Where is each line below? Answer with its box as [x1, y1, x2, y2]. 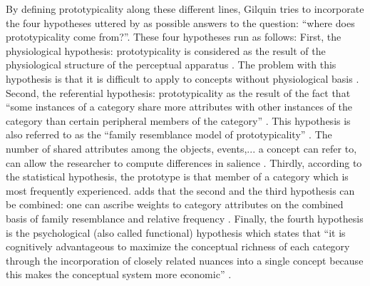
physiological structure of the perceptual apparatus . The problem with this [6, 57, 336, 72]
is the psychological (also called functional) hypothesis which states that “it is [6, 225, 346, 240]
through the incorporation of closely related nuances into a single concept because [6, 252, 364, 267]
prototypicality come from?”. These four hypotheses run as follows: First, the [6, 29, 341, 44]
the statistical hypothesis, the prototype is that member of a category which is [6, 169, 349, 184]
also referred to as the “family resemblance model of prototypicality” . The [6, 127, 332, 142]
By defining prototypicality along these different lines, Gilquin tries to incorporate [6, 1, 364, 16]
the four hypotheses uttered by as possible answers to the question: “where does [6, 15, 355, 30]
